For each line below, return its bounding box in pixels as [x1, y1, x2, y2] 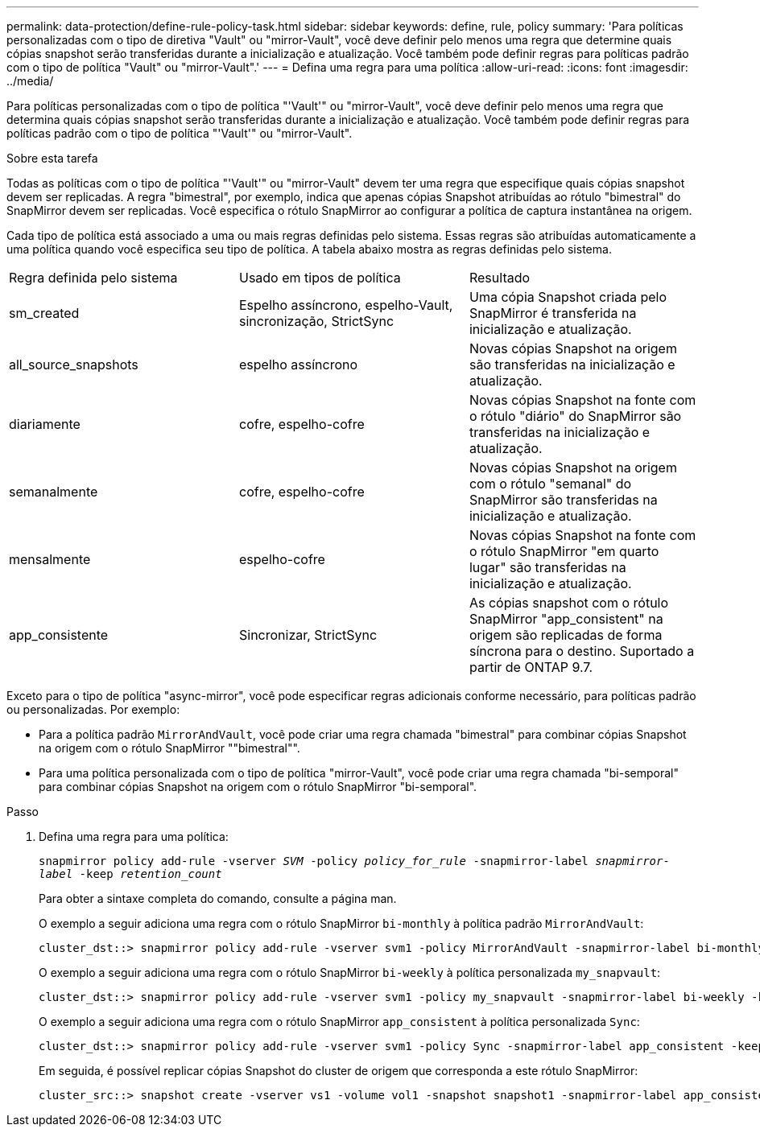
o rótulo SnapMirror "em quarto [469, 543, 659, 559]
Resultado [469, 270, 531, 286]
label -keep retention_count [39, 867, 222, 880]
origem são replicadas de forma [469, 627, 663, 643]
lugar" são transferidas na [469, 559, 626, 575]
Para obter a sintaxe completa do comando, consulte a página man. [39, 892, 397, 905]
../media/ [6, 74, 54, 88]
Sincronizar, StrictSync [238, 627, 378, 643]
